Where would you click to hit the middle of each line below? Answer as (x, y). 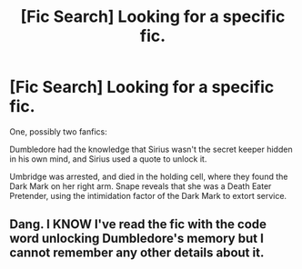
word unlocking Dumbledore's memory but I (136, 239)
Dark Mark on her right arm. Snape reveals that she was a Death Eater (141, 186)
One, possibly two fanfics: (58, 131)
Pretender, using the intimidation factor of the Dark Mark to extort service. (148, 195)
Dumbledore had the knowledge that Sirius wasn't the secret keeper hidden (151, 149)
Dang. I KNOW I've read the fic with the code (138, 224)
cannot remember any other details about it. (137, 253)
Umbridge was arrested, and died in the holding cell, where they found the (149, 176)
